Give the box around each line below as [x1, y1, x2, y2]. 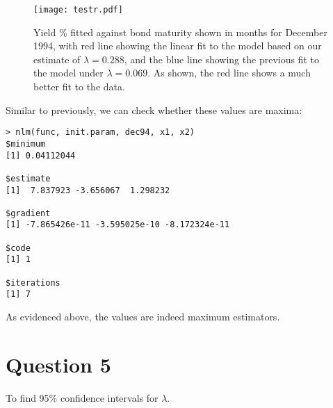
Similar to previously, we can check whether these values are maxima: [6, 102, 302, 117]
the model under [33, 65, 104, 80]
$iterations [6, 277, 60, 288]
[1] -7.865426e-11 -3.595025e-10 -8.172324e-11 [6, 220, 230, 230]
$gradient [6, 208, 51, 218]
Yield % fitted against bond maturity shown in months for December [33, 24, 327, 39]
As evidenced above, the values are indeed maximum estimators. [6, 309, 280, 324]
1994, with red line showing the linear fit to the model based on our [33, 38, 322, 53]
